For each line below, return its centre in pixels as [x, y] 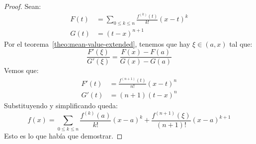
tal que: [241, 43]
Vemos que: [21, 70]
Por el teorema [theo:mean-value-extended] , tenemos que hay [97, 43]
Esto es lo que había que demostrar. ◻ [63, 135]
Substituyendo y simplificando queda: [61, 105]
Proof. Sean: [23, 6]
